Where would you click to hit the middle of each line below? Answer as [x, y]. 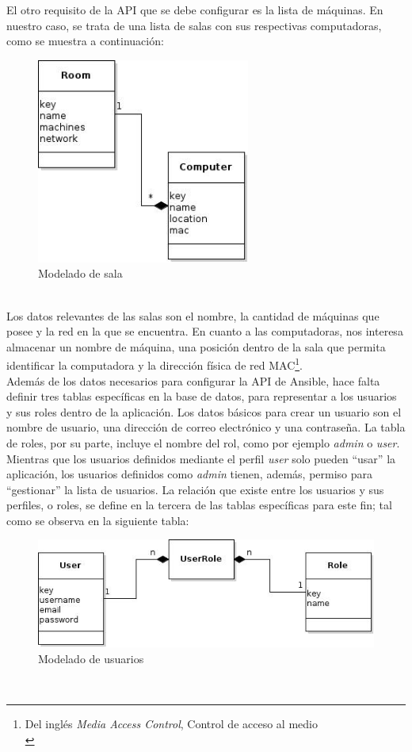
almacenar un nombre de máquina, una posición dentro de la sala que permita [196, 346]
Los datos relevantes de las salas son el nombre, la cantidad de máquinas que [193, 315]
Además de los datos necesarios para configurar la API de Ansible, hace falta [193, 380]
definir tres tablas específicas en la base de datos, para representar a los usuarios [202, 396]
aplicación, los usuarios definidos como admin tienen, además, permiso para [190, 474]
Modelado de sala [80, 273]
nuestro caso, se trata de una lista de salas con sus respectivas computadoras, [194, 25]
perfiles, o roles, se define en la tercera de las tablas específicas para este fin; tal [199, 505]
